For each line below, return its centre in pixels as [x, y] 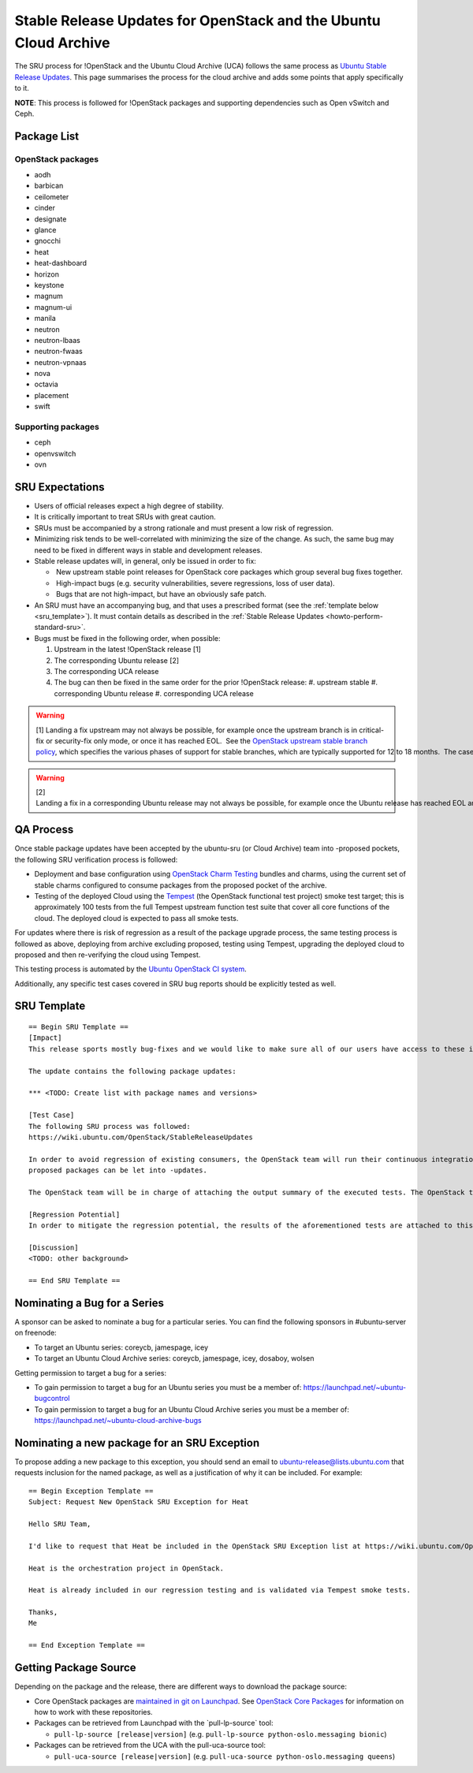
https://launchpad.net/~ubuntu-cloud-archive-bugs [118, 1421]
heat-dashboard [60, 263]
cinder [45, 208]
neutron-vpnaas [60, 362]
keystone [49, 285]
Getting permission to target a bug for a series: [91, 1373]
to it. [22, 88]
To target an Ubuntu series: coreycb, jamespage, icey [121, 1347]
